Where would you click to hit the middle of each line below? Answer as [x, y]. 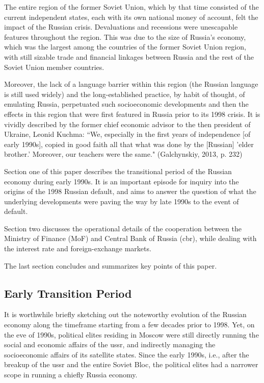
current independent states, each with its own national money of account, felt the [131, 17]
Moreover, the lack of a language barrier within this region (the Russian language [131, 84]
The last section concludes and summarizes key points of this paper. [111, 265]
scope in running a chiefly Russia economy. [71, 375]
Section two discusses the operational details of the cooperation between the [123, 228]
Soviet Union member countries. [54, 67]
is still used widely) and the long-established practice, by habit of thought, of [125, 94]
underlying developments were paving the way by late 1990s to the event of [122, 201]
